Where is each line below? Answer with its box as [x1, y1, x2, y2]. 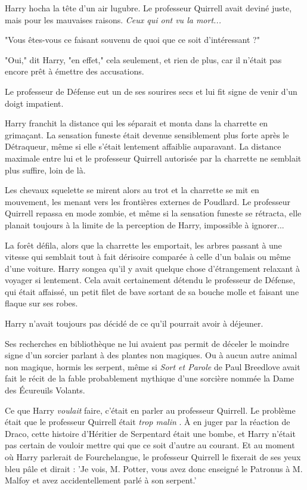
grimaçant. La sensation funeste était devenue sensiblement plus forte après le [5, 128, 289, 141]
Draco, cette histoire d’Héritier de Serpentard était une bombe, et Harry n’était [5, 427, 296, 439]
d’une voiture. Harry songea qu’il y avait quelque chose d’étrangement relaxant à [5, 262, 300, 274]
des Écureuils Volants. [5, 384, 85, 396]
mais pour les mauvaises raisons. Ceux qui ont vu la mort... [5, 13, 221, 26]
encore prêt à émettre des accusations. [5, 65, 144, 77]
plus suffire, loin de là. [5, 163, 86, 176]
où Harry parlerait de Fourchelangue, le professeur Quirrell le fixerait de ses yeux [5, 451, 301, 463]
